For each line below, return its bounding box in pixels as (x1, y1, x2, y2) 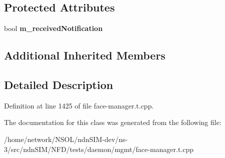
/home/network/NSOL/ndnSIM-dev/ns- (4, 133, 128, 144)
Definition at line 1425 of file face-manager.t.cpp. (4, 100, 154, 110)
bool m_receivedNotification (4, 23, 103, 33)
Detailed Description (4, 76, 113, 92)
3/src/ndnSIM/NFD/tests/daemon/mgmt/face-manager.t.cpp (4, 143, 194, 154)
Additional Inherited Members (4, 47, 165, 63)
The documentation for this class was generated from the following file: (4, 117, 221, 127)
